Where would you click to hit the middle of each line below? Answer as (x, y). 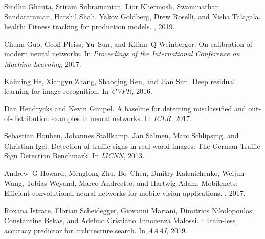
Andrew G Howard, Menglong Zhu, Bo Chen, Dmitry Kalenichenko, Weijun (124, 173)
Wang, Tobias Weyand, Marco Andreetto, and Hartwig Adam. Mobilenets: (121, 183)
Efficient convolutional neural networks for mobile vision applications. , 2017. (125, 193)
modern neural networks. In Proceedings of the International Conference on (122, 54)
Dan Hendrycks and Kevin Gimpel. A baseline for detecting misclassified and (125, 108)
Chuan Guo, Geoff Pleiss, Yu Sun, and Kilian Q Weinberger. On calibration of (128, 43)
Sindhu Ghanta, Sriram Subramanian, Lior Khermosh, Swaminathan (112, 6)
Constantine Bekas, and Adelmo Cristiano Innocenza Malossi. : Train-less (120, 220)
